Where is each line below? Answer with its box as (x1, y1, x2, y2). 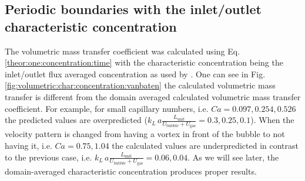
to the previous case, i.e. (5, 151, 92, 163)
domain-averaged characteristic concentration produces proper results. (5, 165, 257, 177)
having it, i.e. (5, 139, 52, 151)
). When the (250, 114, 294, 126)
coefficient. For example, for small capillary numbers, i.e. (5, 102, 209, 114)
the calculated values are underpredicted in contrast (112, 139, 299, 151)
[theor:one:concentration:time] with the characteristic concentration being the (5, 56, 283, 69)
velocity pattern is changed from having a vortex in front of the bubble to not (5, 128, 285, 140)
